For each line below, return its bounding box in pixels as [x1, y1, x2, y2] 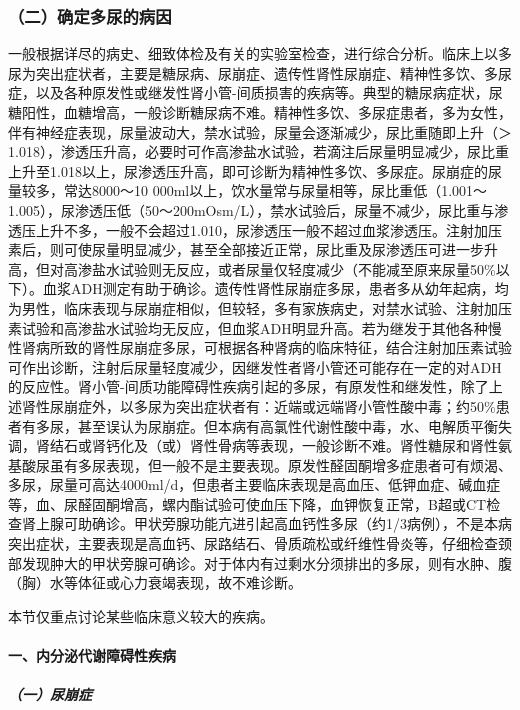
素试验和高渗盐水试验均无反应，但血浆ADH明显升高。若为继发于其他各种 [8, 317, 488, 338]
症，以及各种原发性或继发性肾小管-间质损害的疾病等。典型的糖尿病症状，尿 [8, 82, 503, 103]
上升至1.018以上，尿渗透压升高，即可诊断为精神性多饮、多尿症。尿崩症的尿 [8, 160, 502, 181]
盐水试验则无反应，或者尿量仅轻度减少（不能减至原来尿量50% [91, 258, 496, 279]
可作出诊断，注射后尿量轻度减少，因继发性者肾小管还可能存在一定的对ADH [8, 356, 502, 377]
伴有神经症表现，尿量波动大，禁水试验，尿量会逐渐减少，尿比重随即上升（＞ [8, 121, 512, 142]
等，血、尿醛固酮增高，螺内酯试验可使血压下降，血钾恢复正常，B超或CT [8, 493, 487, 514]
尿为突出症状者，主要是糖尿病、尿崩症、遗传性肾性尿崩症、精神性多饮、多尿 [8, 62, 512, 83]
